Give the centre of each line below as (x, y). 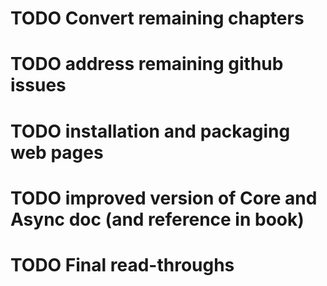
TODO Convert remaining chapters (157, 18)
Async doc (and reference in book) (157, 219)
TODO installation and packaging (150, 131)
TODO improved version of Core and (164, 198)
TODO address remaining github (147, 64)
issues (38, 85)
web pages (57, 152)
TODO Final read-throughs (122, 264)
